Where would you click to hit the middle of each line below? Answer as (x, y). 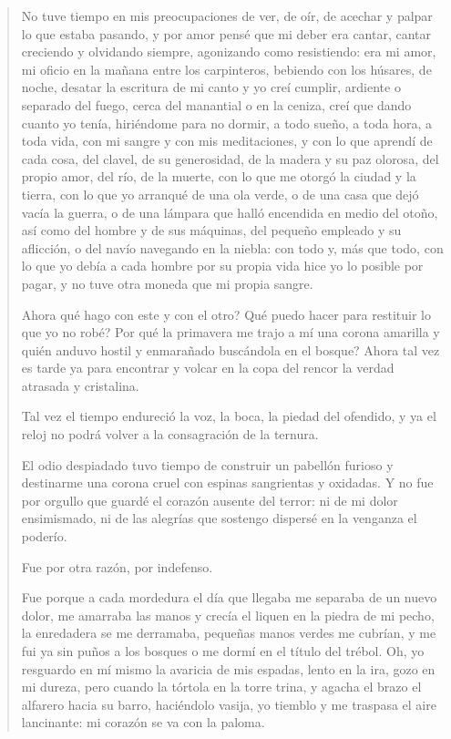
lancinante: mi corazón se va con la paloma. (143, 722)
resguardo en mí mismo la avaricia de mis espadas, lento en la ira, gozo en (228, 668)
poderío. (44, 536)
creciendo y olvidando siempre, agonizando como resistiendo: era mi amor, (229, 51)
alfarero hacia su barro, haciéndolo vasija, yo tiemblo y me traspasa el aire (229, 704)
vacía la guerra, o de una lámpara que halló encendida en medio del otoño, (230, 212)
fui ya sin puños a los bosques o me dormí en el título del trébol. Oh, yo (223, 651)
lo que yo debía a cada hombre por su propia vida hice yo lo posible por (222, 266)
